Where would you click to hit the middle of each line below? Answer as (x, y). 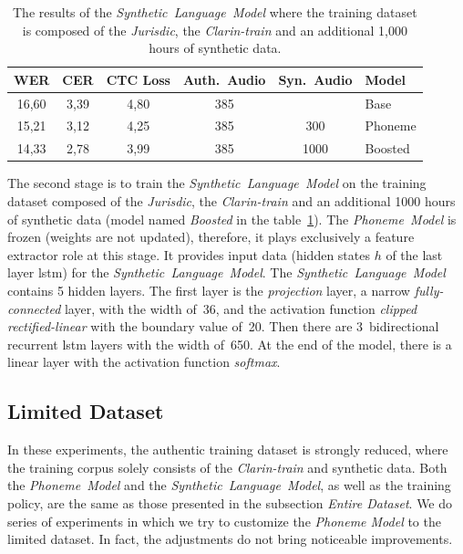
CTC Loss (138, 79)
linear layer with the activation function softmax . (144, 362)
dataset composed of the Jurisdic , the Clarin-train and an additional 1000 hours (231, 201)
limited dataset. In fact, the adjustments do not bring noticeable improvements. (230, 539)
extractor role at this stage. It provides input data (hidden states (189, 254)
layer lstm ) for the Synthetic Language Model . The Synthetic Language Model (226, 272)
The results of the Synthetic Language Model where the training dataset (215, 12)
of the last (414, 254)
